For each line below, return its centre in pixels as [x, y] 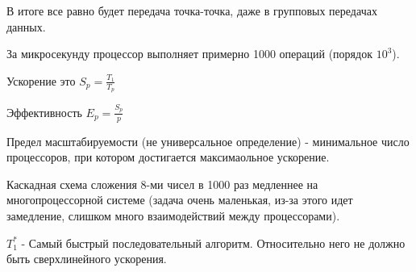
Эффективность [44, 112]
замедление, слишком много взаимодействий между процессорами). [173, 215]
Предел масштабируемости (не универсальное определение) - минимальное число [208, 141]
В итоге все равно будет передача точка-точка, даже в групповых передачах [192, 10]
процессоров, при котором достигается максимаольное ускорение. [168, 157]
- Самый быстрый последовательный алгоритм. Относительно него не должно [213, 243]
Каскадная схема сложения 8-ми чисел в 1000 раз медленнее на [162, 184]
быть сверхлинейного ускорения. [87, 259]
